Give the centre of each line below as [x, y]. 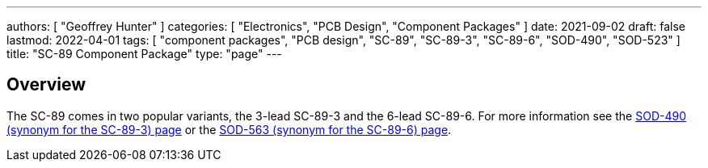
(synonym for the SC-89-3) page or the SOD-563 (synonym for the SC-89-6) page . [229, 129]
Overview [46, 85]
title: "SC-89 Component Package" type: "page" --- [144, 54]
